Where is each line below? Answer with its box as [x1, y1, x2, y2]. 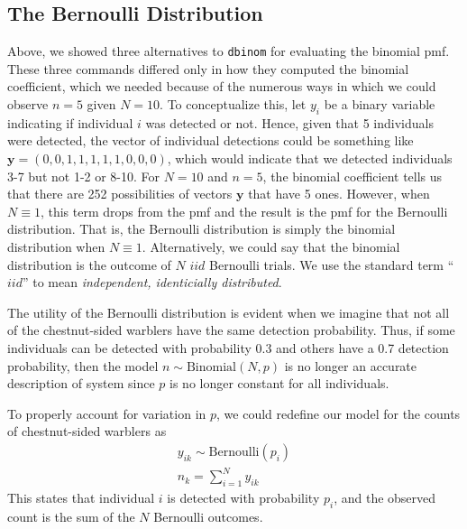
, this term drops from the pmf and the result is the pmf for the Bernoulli [40, 201, 448, 220]
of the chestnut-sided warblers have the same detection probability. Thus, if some [7, 320, 455, 339]
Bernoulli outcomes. [153, 507, 263, 526]
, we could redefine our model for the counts [216, 404, 461, 422]
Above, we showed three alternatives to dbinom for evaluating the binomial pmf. [7, 42, 450, 60]
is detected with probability [167, 488, 320, 507]
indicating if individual [7, 113, 133, 132]
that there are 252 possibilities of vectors [7, 184, 233, 203]
